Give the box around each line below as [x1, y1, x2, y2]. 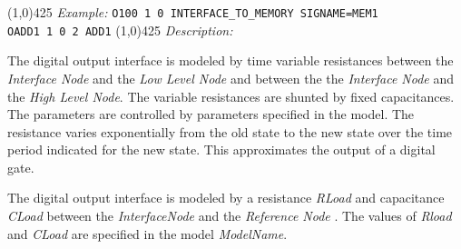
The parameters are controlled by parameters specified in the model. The [7, 105, 415, 124]
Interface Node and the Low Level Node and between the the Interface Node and [7, 68, 455, 87]
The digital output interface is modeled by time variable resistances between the [7, 51, 454, 70]
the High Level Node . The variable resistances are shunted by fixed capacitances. [7, 86, 455, 105]
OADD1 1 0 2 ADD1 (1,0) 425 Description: [7, 20, 233, 39]
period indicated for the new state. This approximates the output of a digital [7, 140, 436, 159]
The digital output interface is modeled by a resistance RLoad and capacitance [7, 188, 445, 207]
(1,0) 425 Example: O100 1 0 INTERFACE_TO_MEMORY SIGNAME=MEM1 [7, 3, 378, 21]
